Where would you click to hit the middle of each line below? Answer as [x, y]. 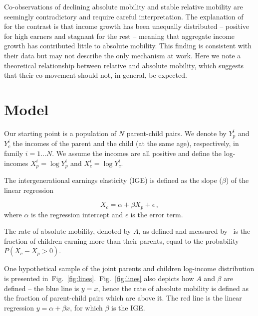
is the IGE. [128, 307]
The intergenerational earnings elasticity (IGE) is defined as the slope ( [113, 180]
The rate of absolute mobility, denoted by [68, 231]
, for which [86, 307]
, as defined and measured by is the [194, 231]
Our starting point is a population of [60, 133]
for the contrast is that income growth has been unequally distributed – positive [127, 26]
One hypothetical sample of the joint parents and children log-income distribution [129, 268]
